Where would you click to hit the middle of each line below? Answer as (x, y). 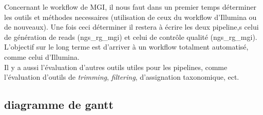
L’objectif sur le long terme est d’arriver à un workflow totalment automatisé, (126, 47)
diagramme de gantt (59, 105)
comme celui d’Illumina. (42, 56)
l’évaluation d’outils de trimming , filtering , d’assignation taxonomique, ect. (122, 77)
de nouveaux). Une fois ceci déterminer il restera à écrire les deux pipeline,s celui (131, 27)
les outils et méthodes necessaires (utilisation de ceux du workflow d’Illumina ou (130, 17)
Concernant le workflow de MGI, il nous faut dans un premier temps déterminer (130, 7)
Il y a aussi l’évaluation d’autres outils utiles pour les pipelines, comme (116, 67)
